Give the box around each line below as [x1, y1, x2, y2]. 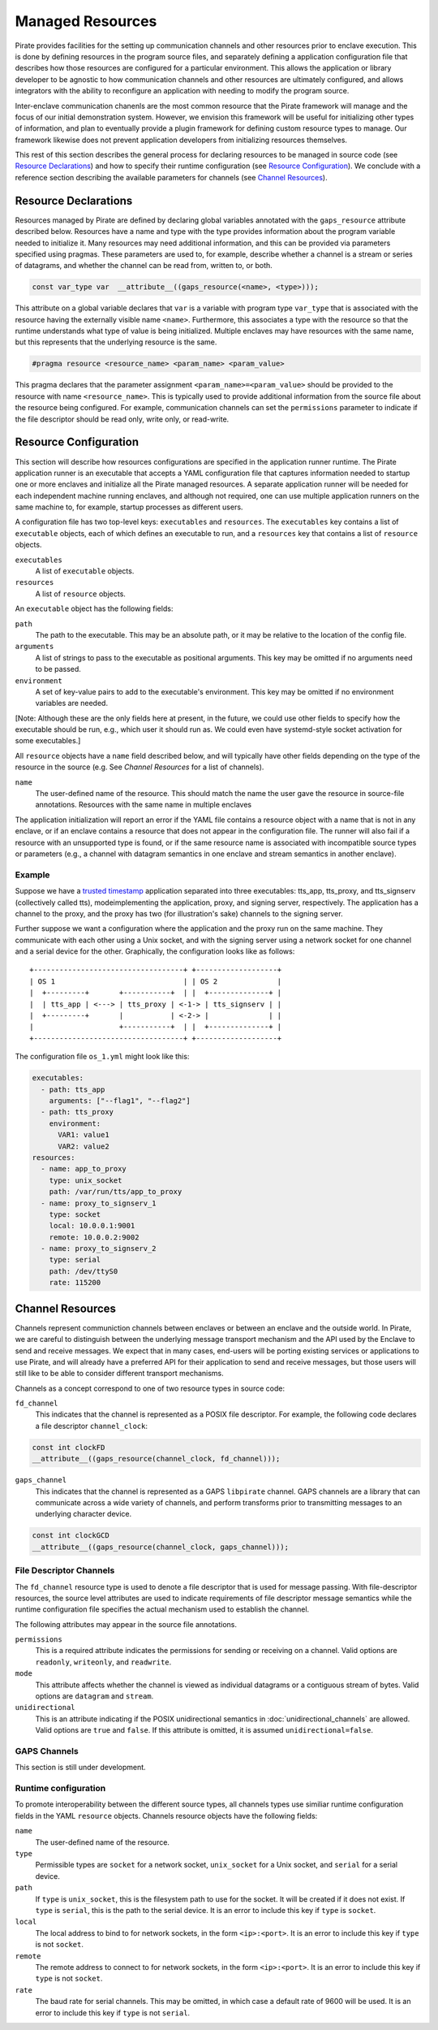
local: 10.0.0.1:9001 [49, 1221, 135, 1231]
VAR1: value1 [58, 1130, 109, 1140]
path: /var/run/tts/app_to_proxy [49, 1187, 182, 1197]
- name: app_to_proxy [41, 1164, 127, 1174]
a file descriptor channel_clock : [35, 1421, 148, 1431]
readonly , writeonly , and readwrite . [35, 1657, 172, 1667]
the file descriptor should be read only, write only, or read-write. [15, 414, 230, 424]
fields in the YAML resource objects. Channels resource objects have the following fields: [15, 1811, 318, 1820]
